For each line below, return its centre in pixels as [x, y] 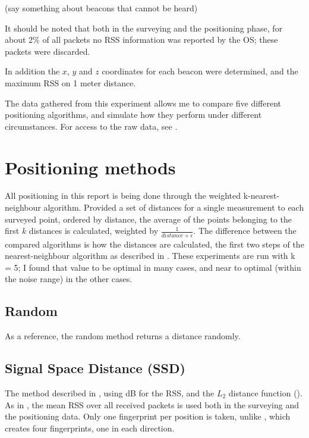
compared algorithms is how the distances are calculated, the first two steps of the [154, 244]
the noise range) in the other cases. [69, 279]
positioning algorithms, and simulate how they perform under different [133, 115]
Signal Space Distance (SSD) [95, 368]
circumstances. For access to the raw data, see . [91, 126]
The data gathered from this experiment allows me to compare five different [143, 103]
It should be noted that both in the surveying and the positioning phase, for [144, 28]
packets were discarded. [48, 51]
